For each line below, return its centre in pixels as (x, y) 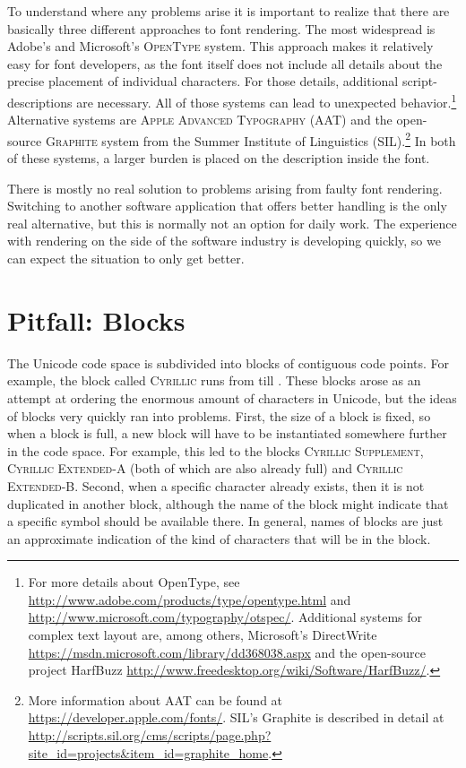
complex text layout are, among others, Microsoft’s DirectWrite (203, 635)
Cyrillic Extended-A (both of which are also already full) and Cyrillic (205, 468)
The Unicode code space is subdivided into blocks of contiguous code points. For (229, 362)
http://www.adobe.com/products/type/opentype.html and (190, 599)
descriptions (40, 102)
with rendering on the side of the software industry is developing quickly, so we (224, 241)
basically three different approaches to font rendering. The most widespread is (221, 28)
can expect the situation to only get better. (126, 259)
